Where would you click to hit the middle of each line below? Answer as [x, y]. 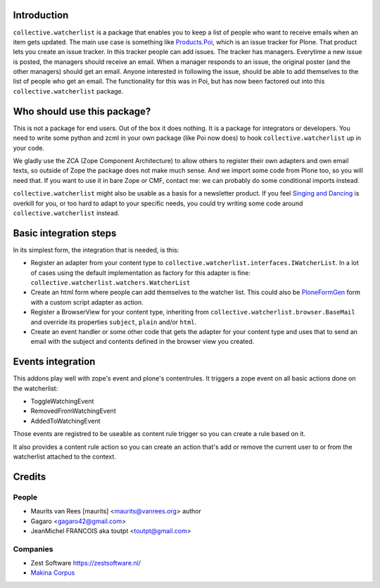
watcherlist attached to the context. [64, 456]
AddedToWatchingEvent [66, 421]
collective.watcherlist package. [68, 91]
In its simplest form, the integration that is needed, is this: [96, 250]
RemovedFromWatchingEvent [73, 411]
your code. [29, 148]
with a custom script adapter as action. [87, 302]
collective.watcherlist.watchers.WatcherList [110, 282]
